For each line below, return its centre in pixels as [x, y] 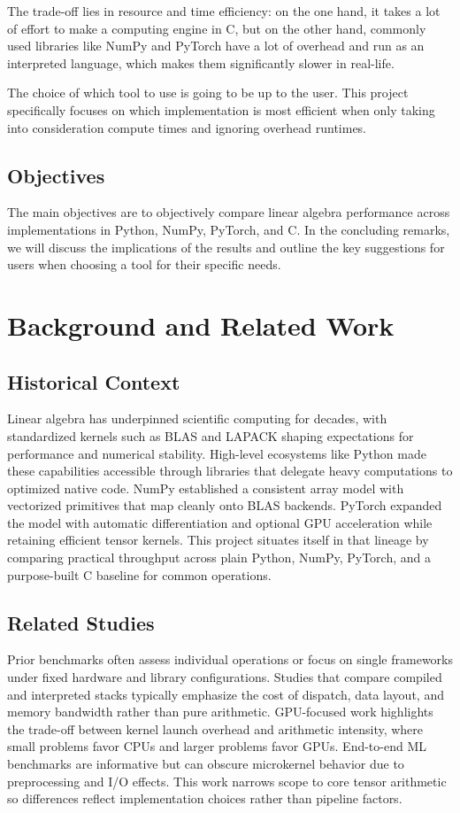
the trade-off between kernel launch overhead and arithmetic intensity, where [215, 728]
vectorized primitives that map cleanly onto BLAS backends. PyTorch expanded [225, 505]
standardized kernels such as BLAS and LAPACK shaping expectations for [211, 435]
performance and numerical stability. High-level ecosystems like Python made [217, 453]
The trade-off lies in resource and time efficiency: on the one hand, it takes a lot [224, 11]
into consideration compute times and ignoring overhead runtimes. [187, 127]
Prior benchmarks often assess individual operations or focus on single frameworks [230, 659]
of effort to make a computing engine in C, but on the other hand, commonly [217, 28]
